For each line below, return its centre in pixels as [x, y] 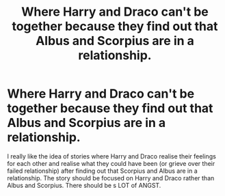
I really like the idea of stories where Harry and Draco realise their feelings [112, 156]
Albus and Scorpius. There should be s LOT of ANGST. [84, 185]
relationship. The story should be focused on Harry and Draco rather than [111, 178]
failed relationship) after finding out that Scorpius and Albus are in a [103, 171]
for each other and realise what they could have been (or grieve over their [111, 163]
